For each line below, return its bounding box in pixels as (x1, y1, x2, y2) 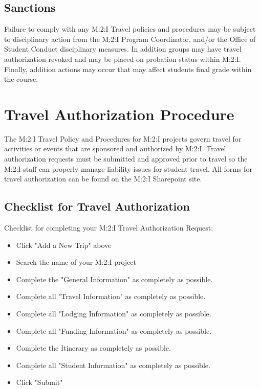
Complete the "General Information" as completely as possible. (16, 273, 213, 284)
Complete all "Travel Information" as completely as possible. (16, 291, 206, 302)
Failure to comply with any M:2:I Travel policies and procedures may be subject (4, 24, 256, 34)
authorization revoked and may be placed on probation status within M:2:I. (4, 53, 241, 64)
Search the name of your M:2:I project (16, 257, 137, 267)
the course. (4, 74, 38, 84)
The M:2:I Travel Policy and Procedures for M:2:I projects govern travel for (4, 133, 242, 144)
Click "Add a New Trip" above (16, 239, 112, 250)
